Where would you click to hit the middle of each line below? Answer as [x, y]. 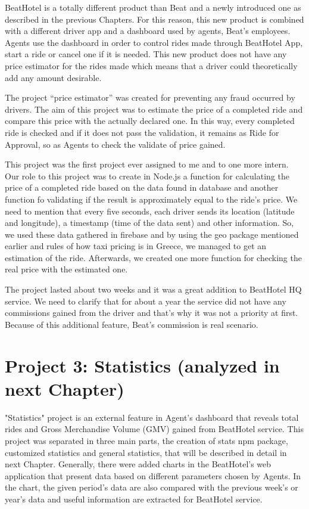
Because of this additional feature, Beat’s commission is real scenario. [132, 324]
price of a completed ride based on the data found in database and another [142, 187]
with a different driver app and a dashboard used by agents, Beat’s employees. [148, 31]
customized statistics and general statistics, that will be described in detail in [146, 452]
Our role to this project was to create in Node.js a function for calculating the [147, 176]
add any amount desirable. [53, 77]
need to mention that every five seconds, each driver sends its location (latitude [150, 211]
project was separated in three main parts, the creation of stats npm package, [146, 440]
